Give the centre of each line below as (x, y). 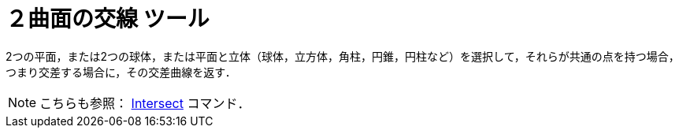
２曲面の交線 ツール (108, 19)
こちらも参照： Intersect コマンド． (145, 103)
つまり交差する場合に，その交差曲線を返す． (121, 72)
